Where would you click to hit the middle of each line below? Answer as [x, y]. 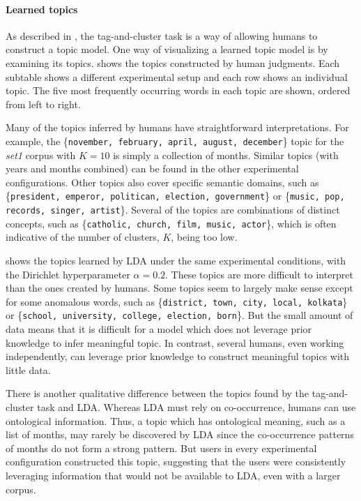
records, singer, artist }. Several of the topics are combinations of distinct [173, 210]
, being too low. [204, 237]
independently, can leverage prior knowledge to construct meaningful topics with [178, 356]
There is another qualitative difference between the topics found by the [158, 393]
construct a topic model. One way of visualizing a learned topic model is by [167, 49]
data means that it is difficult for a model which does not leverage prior [159, 329]
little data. [28, 369]
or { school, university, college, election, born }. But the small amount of [179, 315]
